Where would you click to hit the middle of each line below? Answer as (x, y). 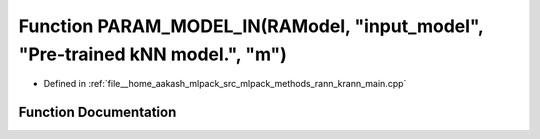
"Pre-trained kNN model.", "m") (152, 54)
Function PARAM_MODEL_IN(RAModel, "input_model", (251, 26)
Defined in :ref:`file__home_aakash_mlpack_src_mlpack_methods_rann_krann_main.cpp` (225, 84)
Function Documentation (97, 112)
